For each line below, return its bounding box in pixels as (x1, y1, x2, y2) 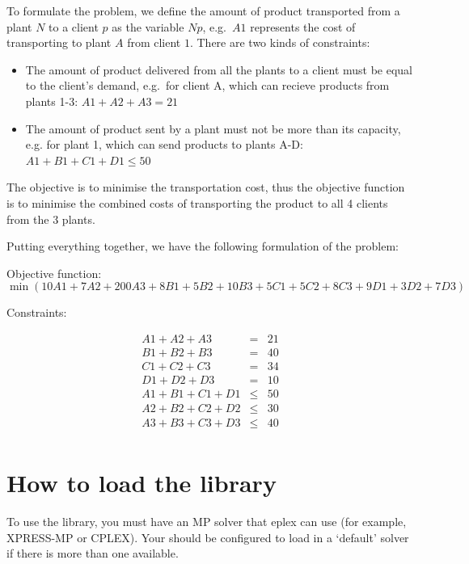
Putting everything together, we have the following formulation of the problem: (6, 238, 399, 255)
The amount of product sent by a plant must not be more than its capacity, (25, 120, 401, 137)
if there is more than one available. (6, 545, 179, 562)
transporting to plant (6, 34, 112, 51)
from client (127, 34, 181, 51)
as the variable (112, 18, 184, 35)
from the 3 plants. (6, 210, 95, 227)
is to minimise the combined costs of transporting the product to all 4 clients (6, 194, 388, 211)
